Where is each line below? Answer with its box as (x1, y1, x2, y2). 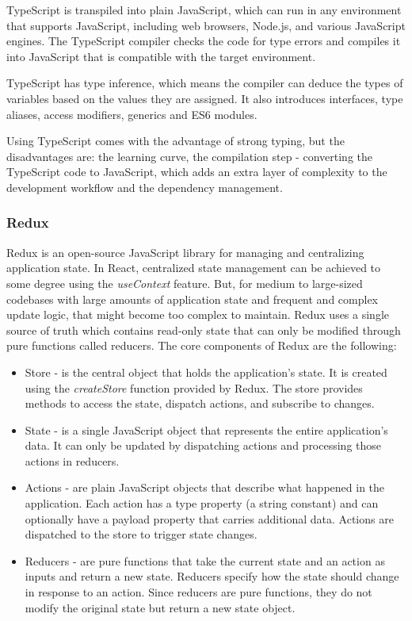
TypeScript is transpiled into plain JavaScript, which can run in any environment (6, 2, 402, 17)
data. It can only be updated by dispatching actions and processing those (25, 437, 382, 454)
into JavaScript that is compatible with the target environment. (6, 48, 316, 64)
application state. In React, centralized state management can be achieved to (6, 259, 381, 276)
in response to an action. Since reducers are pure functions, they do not (25, 584, 372, 600)
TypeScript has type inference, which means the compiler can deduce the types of (6, 75, 403, 91)
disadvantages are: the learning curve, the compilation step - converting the (6, 148, 372, 164)
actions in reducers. (25, 452, 120, 469)
